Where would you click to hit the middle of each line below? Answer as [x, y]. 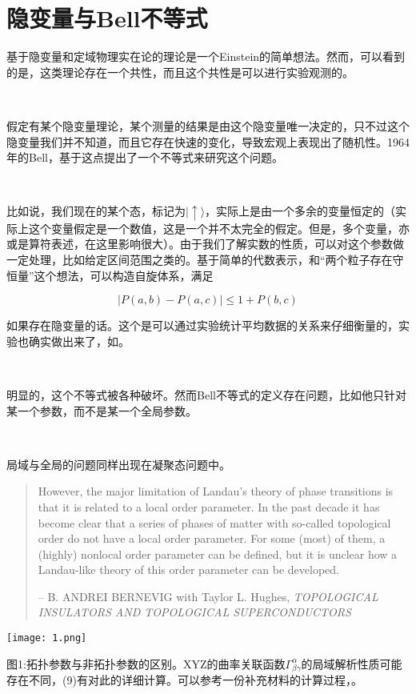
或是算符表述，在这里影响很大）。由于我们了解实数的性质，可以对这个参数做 [205, 244]
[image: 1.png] [47, 638]
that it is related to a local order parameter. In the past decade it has [209, 506]
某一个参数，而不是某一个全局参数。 [102, 410]
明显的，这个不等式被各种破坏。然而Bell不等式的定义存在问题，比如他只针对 [206, 394]
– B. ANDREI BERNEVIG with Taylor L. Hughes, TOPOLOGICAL [208, 596]
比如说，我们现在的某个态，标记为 [96, 211]
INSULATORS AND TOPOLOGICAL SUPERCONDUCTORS [194, 612]
